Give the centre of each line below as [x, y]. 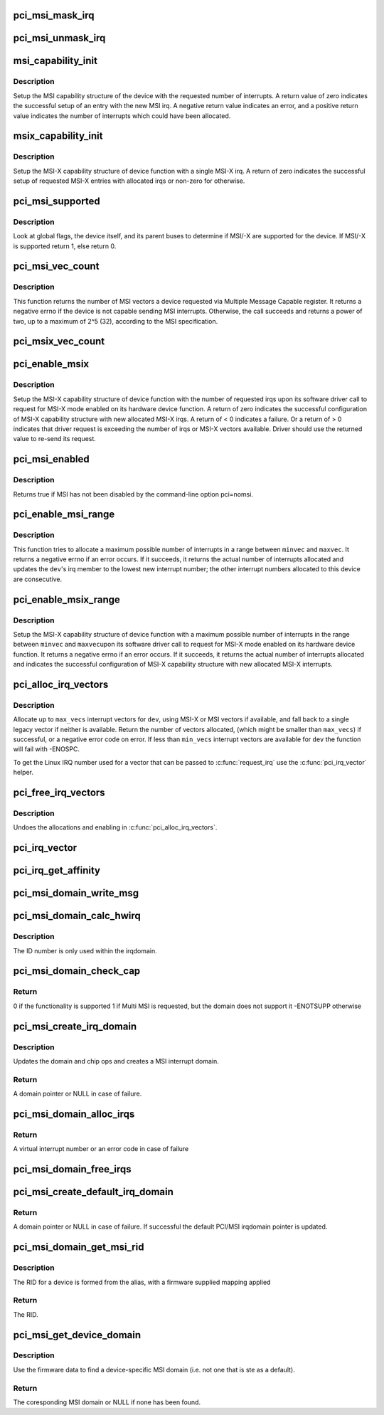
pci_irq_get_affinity [57, 870]
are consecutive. [38, 579]
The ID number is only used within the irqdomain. [85, 950]
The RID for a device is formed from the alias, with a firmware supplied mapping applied [142, 1282]
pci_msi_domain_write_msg [76, 893]
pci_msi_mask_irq [54, 15]
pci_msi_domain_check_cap [77, 971]
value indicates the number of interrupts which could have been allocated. [122, 116]
